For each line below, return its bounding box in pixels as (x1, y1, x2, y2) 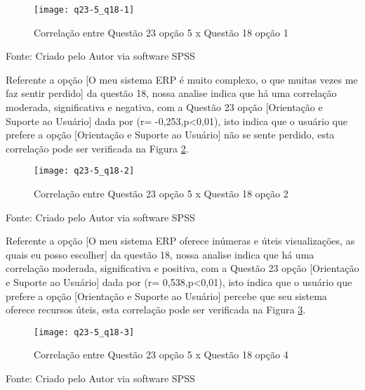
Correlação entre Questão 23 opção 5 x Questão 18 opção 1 (34, 25, 288, 39)
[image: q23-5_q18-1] (34, 5, 135, 15)
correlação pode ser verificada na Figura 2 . (6, 141, 189, 155)
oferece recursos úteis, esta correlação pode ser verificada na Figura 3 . (6, 302, 306, 317)
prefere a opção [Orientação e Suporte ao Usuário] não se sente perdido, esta (6, 127, 335, 142)
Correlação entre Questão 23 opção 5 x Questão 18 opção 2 (34, 186, 288, 201)
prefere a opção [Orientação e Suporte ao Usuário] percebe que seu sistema (6, 288, 327, 303)
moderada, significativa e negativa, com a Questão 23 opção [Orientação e (6, 100, 323, 115)
